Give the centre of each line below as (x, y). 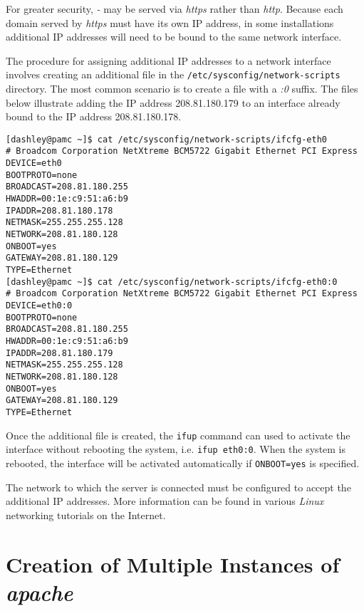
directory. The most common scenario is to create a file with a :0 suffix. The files (182, 89)
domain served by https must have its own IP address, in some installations (170, 22)
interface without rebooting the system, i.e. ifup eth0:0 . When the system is (176, 449)
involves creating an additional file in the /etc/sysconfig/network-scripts (173, 74)
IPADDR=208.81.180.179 (59, 353)
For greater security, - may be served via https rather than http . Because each (175, 9)
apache (40, 592)
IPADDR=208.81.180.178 (59, 210)
